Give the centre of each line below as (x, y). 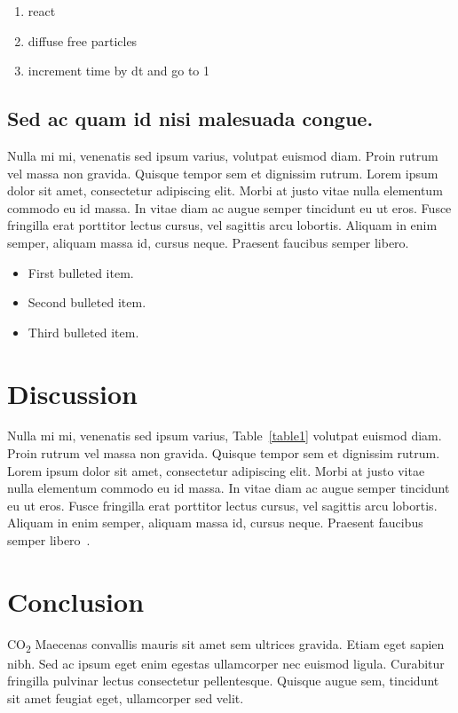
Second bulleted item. (87, 302)
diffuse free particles (83, 40)
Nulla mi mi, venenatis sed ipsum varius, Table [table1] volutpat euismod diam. (225, 436)
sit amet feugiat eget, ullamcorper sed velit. (126, 698)
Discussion (72, 393)
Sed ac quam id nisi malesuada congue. (190, 119)
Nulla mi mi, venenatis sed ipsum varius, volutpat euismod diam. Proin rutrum (223, 155)
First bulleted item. (81, 272)
